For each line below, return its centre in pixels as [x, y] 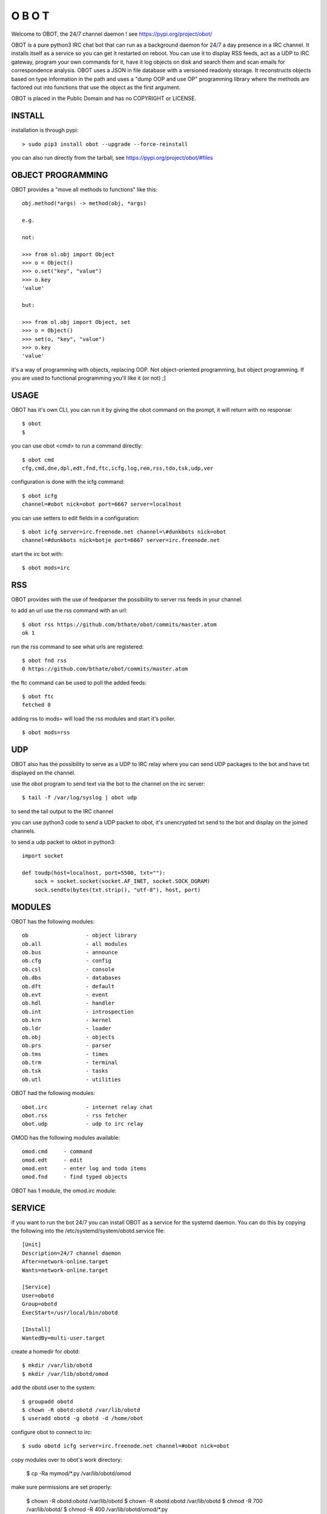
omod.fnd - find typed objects [75, 1177]
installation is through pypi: [45, 130]
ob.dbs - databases [71, 978]
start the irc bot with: [37, 554]
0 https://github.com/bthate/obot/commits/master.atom [105, 669]
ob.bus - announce [70, 952]
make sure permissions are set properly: [61, 1487]
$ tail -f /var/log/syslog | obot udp [80, 798]
